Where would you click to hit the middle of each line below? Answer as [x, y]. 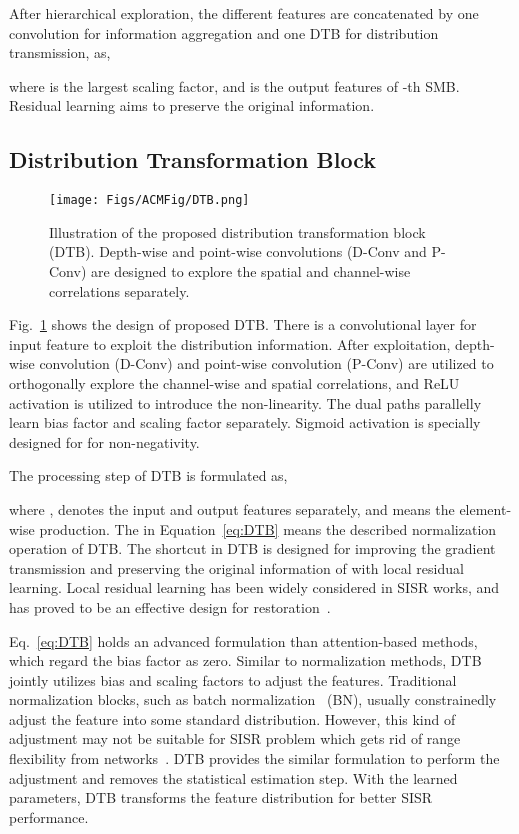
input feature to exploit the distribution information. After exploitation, [230, 343]
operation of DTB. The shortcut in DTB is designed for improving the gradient [252, 548]
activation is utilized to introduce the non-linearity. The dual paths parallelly [245, 402]
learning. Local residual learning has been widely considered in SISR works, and [254, 587]
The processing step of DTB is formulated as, [148, 475]
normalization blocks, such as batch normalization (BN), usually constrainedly [253, 699]
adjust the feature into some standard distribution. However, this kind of [232, 718]
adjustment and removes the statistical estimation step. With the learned [233, 777]
